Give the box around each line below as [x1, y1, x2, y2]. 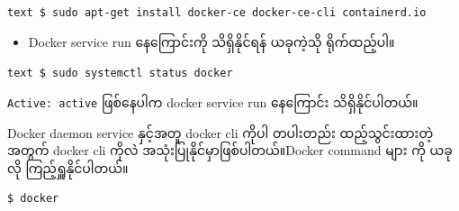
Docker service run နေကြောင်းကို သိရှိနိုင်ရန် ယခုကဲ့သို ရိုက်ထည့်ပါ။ [28, 32, 395, 50]
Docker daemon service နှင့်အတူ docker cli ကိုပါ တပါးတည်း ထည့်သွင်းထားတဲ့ [7, 123, 434, 142]
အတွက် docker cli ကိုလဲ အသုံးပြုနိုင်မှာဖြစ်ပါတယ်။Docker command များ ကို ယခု [7, 141, 453, 160]
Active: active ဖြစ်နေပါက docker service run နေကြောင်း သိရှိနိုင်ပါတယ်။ [7, 92, 418, 111]
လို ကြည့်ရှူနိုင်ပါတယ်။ [7, 158, 129, 177]
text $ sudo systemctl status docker [7, 67, 233, 80]
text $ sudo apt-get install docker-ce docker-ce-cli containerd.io [7, 6, 427, 19]
